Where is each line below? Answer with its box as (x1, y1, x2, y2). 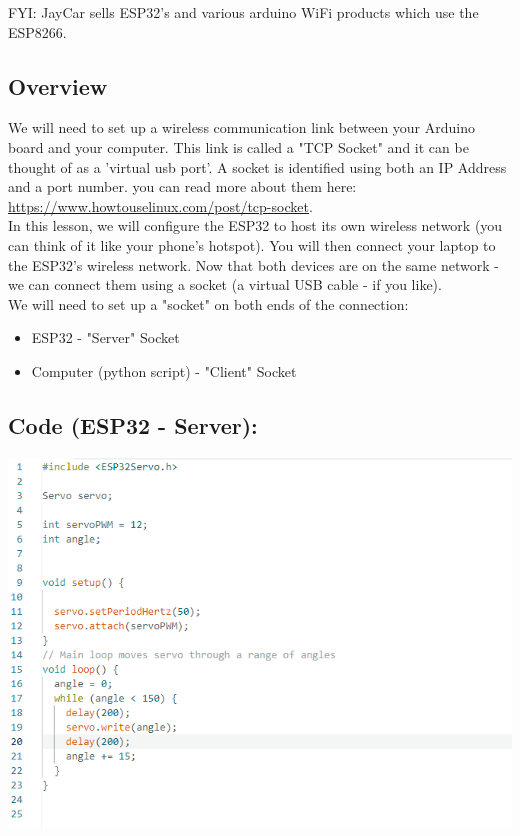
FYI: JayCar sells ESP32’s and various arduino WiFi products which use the (8, 2, 479, 22)
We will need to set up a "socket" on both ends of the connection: (8, 293, 409, 314)
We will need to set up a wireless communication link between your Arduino (8, 117, 475, 138)
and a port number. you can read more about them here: (8, 176, 357, 197)
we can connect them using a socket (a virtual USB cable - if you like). (8, 274, 442, 295)
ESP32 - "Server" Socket (31, 327, 180, 348)
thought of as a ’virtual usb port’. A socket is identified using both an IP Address (8, 156, 507, 177)
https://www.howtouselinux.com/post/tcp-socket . (8, 195, 313, 216)
